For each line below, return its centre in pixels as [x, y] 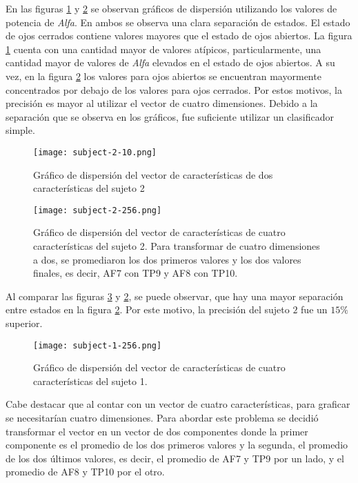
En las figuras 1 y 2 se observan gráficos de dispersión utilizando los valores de [171, 8]
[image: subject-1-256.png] [98, 345]
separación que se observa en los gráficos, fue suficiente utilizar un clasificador [170, 116]
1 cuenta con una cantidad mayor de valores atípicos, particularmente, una [163, 49]
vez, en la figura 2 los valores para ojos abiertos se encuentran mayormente [163, 76]
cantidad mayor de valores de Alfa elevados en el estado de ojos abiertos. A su [170, 62]
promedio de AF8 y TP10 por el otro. [85, 472]
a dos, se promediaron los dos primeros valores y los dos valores [167, 259]
